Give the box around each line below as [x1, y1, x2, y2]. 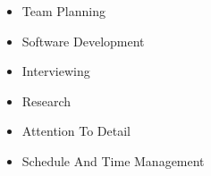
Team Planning [21, 2, 105, 20]
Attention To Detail [21, 122, 131, 140]
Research [21, 91, 72, 110]
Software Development [21, 31, 145, 50]
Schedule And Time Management [21, 151, 205, 170]
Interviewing [21, 62, 90, 80]
